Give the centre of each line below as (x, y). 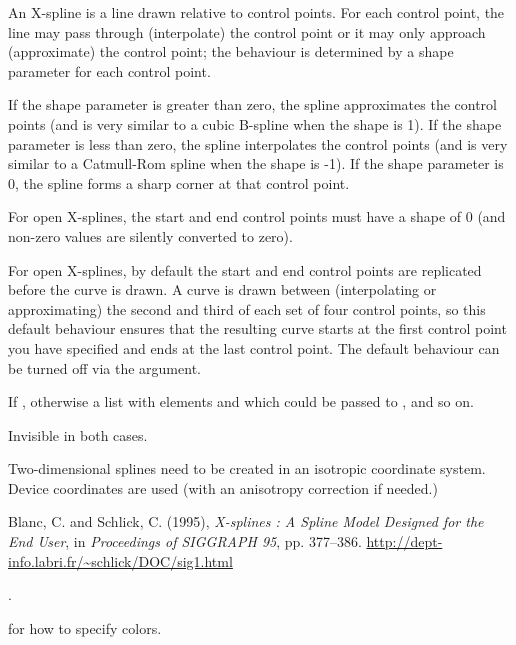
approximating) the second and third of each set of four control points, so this (247, 308)
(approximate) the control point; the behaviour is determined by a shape (231, 51)
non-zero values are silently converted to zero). (150, 235)
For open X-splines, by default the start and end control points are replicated (245, 269)
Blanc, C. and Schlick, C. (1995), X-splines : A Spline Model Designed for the (246, 521)
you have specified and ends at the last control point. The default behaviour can (254, 347)
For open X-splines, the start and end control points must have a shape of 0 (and (257, 216)
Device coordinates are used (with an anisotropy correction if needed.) (223, 487)
